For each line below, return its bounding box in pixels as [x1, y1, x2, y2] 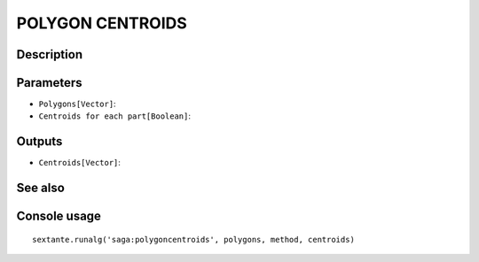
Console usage [16, 209, 102, 224]
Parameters [16, 75, 82, 90]
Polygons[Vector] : [38, 98, 116, 110]
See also [16, 181, 66, 196]
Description [16, 47, 83, 62]
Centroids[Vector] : [38, 158, 122, 168]
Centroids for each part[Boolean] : [38, 111, 191, 121]
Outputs [16, 134, 63, 150]
